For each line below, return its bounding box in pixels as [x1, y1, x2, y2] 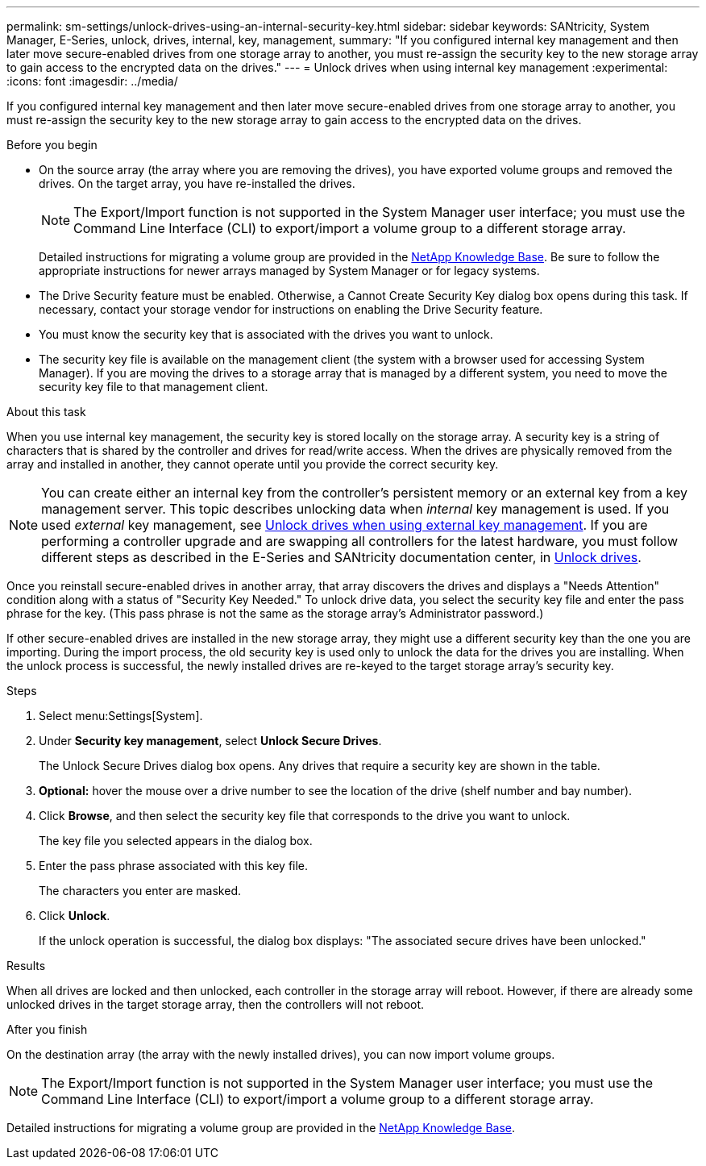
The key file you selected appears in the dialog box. [39, 834, 313, 847]
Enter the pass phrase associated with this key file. [39, 859, 309, 872]
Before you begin [6, 138, 98, 152]
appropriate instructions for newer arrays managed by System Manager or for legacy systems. [39, 264, 540, 277]
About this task [6, 405, 86, 419]
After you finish [6, 1022, 88, 1036]
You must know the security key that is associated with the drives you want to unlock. [39, 327, 493, 341]
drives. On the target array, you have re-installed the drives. [39, 177, 355, 190]
